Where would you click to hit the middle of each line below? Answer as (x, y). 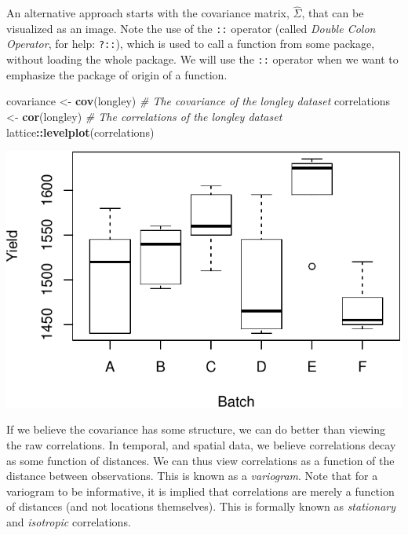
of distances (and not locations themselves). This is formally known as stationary (201, 506)
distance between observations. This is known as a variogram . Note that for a (192, 476)
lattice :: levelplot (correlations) (80, 132)
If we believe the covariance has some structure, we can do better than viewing (196, 429)
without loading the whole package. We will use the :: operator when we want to (202, 59)
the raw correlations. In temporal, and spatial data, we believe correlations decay (201, 444)
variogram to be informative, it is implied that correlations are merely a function (200, 491)
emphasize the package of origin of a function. (117, 74)
